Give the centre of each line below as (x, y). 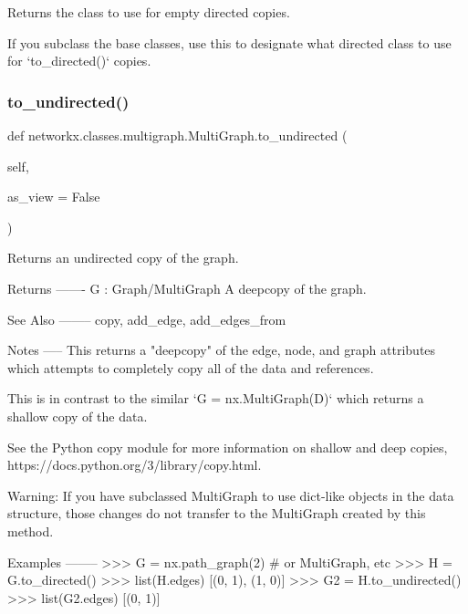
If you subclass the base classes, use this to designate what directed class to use (229, 42)
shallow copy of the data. (78, 416)
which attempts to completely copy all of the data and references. (191, 367)
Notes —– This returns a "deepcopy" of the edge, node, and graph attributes (222, 350)
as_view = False (54, 197)
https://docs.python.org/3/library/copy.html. (135, 465)
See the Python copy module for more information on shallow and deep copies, (228, 447)
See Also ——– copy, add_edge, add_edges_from (147, 319)
